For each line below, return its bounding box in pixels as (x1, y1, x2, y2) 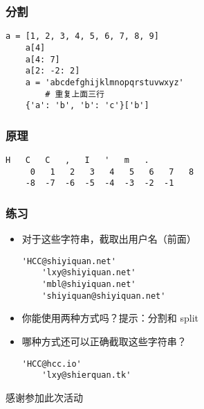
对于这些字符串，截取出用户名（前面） (21, 232, 196, 246)
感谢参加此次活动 (6, 390, 83, 404)
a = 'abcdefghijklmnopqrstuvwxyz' (25, 77, 184, 87)
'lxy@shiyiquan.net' (41, 268, 136, 278)
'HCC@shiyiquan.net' (21, 256, 116, 266)
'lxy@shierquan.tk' (41, 370, 131, 381)
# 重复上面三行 (45, 89, 104, 99)
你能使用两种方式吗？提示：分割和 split (21, 311, 198, 325)
